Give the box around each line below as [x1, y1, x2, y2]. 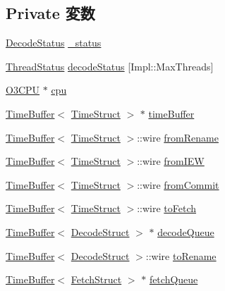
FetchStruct [71, 272, 122, 287]
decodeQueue [157, 224, 214, 239]
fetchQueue [149, 272, 198, 287]
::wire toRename [145, 248, 217, 263]
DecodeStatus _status [6, 35, 102, 50]
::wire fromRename [137, 130, 219, 144]
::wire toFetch [137, 201, 197, 216]
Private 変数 [6, 2, 95, 24]
